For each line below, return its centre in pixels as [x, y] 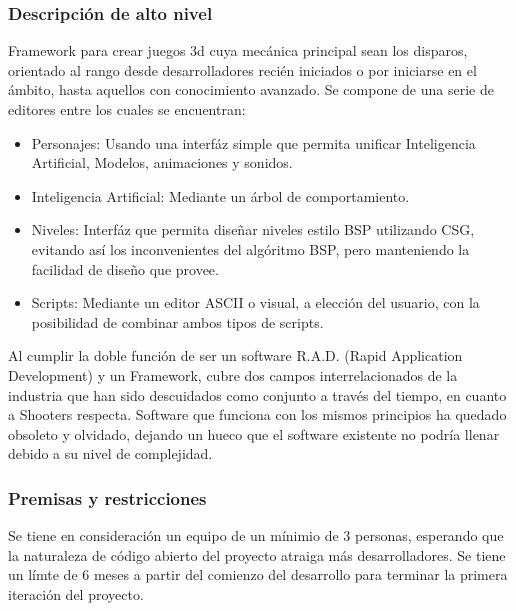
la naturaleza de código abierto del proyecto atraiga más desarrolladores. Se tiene [257, 554]
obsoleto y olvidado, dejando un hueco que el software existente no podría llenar [254, 433]
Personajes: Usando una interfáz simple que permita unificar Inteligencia [253, 142]
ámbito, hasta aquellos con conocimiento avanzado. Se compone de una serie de [251, 89]
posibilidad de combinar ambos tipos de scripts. [177, 321]
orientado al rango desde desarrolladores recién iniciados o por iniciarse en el [242, 69]
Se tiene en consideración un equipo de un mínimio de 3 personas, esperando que [256, 535]
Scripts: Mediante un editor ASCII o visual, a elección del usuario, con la [255, 302]
